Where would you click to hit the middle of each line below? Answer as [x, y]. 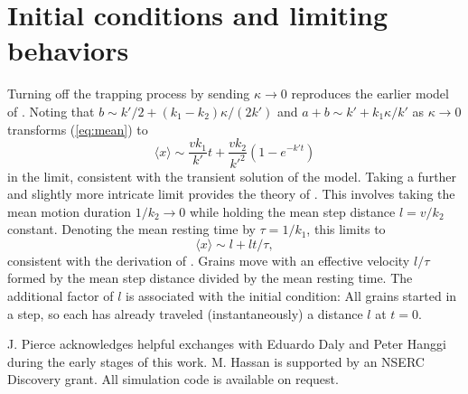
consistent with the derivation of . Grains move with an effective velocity [209, 260]
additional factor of [61, 296]
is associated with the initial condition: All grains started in [291, 296]
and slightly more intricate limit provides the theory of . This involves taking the [231, 194]
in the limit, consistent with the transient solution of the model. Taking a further [232, 176]
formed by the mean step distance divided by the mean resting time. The [210, 278]
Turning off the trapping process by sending [129, 94]
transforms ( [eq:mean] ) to [78, 129]
